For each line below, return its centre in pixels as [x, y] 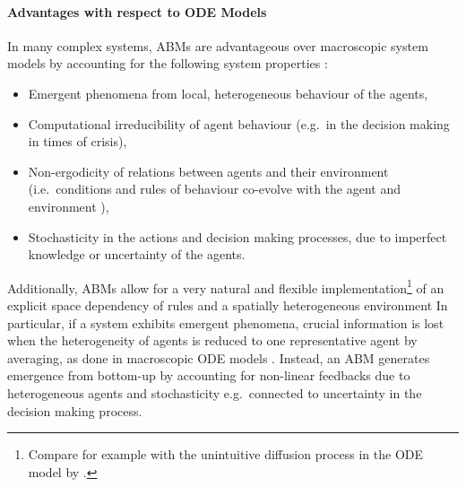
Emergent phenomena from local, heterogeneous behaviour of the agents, [228, 93]
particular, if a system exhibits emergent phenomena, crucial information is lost [226, 322]
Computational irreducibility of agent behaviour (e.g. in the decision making [239, 123]
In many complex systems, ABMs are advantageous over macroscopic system [218, 45]
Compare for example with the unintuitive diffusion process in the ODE [225, 454]
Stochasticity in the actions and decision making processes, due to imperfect [237, 236]
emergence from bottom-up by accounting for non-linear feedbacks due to [209, 375]
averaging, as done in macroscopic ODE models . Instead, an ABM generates [219, 357]
